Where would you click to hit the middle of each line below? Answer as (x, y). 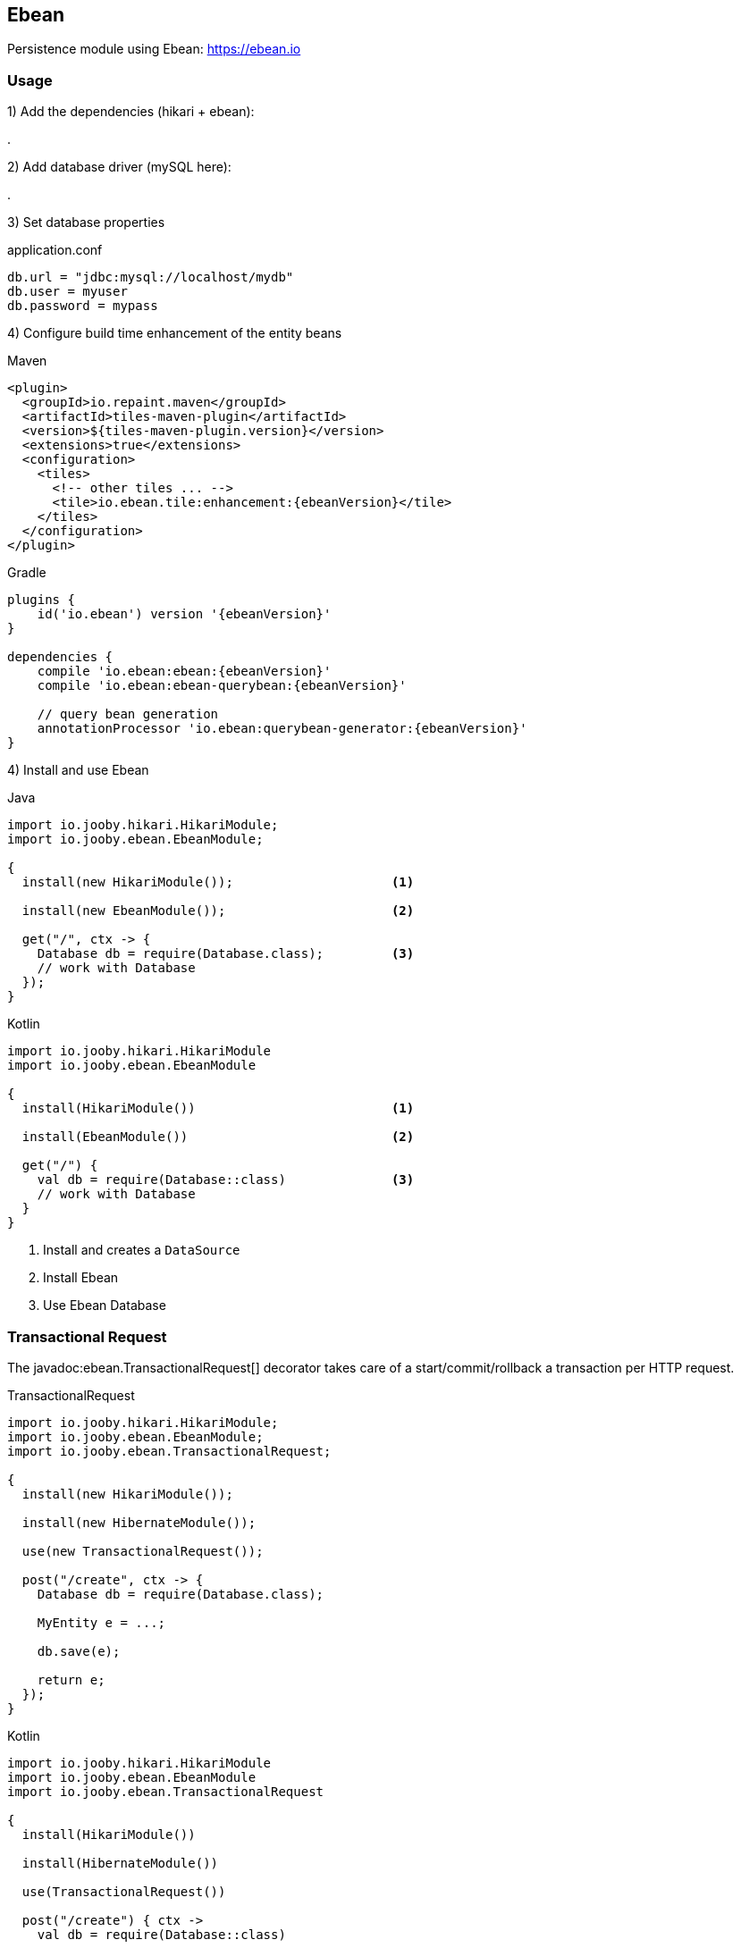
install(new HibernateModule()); (139, 1522)
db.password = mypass (83, 306)
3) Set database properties (86, 223)
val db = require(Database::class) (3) (226, 1180)
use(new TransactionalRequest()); (143, 1551)
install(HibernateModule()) (120, 1863)
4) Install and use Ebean (78, 770)
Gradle (27, 573)
